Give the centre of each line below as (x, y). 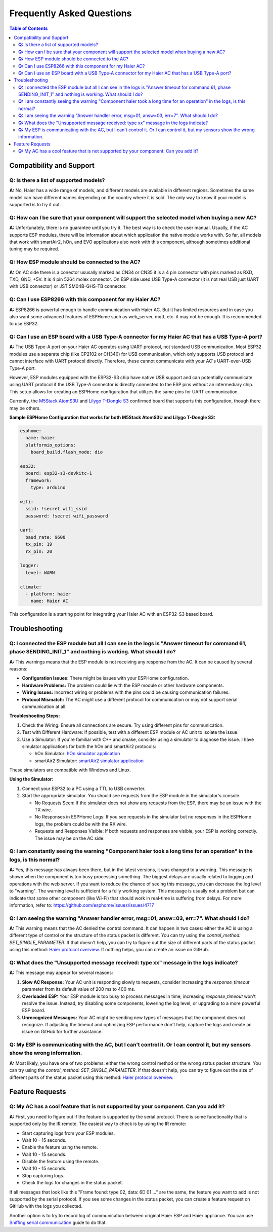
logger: (29, 566)
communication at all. (44, 706)
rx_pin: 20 (39, 551)
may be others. (25, 408)
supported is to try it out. (35, 205)
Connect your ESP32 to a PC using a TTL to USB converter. (84, 789)
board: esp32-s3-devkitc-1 (59, 473)
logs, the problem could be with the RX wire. (81, 824)
